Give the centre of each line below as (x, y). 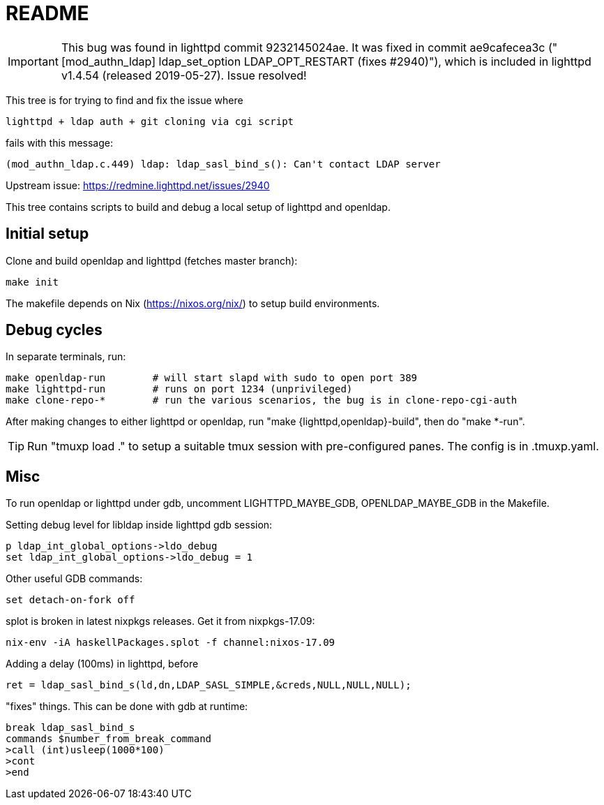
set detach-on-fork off (70, 600)
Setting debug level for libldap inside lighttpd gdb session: (139, 525)
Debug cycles (54, 330)
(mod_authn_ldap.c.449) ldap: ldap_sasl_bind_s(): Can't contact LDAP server (223, 164)
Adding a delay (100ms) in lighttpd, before (102, 664)
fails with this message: (59, 142)
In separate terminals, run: (66, 357)
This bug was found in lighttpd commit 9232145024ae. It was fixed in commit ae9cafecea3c (303, 47)
